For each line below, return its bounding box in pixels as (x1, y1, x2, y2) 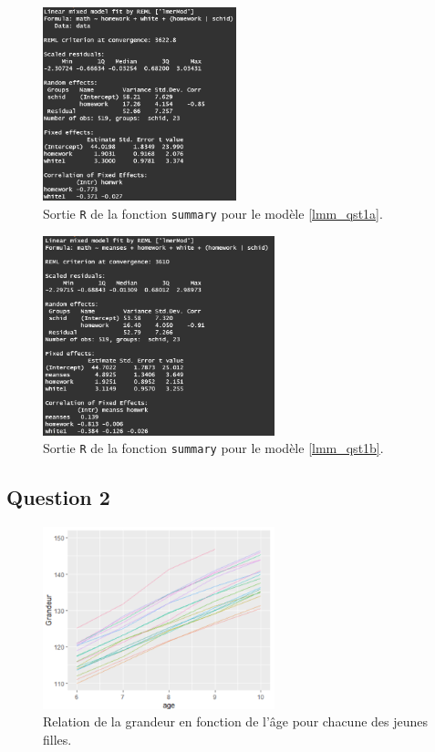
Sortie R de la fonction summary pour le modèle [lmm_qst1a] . (43, 203, 383, 222)
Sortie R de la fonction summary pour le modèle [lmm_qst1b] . (43, 438, 384, 458)
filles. (43, 729, 72, 748)
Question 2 (6, 483, 110, 511)
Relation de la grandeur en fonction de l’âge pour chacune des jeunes (43, 712, 429, 731)
